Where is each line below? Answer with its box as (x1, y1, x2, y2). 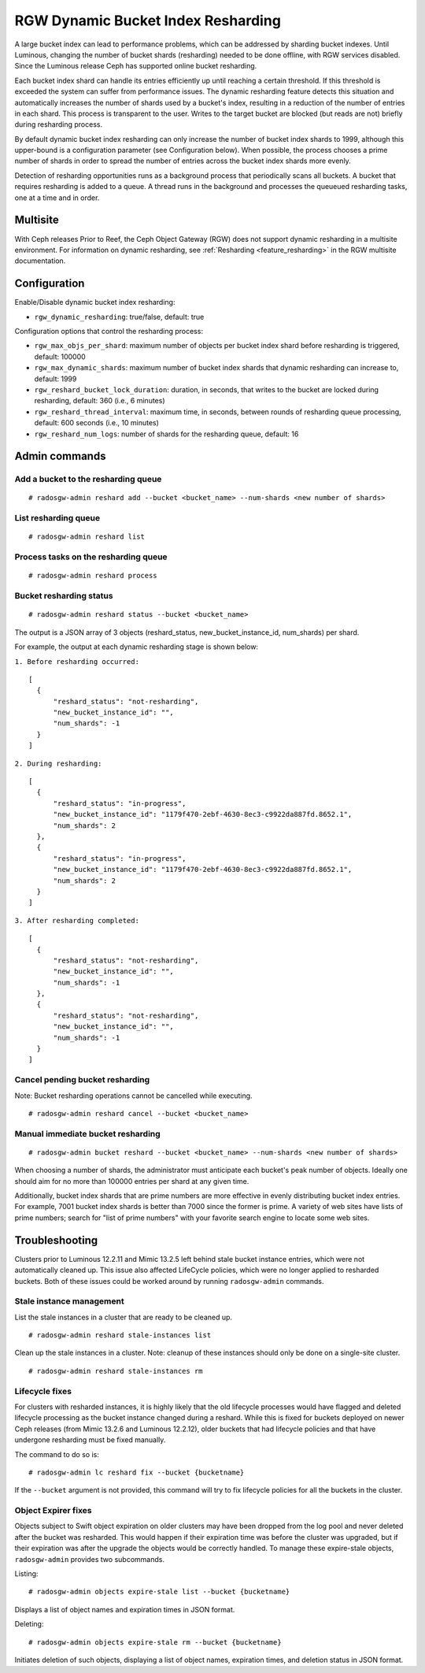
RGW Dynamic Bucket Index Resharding (14, 12, 281, 29)
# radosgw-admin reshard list (28, 532, 146, 541)
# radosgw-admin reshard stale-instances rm (28, 1367, 204, 1375)
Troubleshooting (14, 1233, 98, 1247)
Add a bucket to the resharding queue (14, 473, 162, 484)
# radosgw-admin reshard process (28, 571, 157, 581)
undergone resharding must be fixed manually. (14, 1435, 166, 1445)
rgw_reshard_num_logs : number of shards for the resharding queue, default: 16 (34, 429, 299, 439)
